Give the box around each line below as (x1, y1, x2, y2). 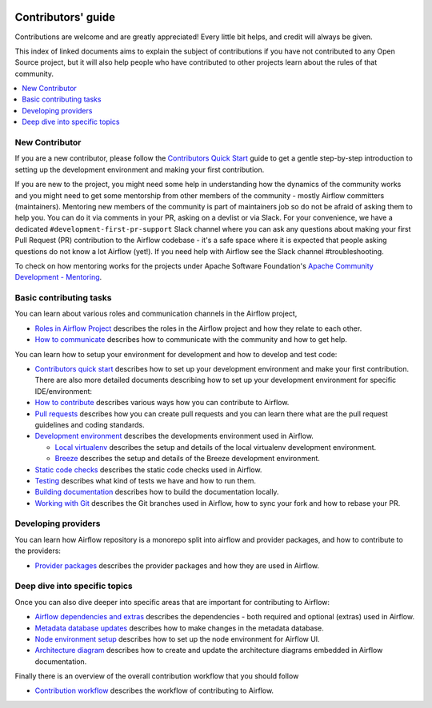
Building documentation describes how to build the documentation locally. (34, 487, 279, 497)
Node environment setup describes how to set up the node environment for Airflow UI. (34, 634, 320, 643)
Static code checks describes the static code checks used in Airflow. (34, 464, 262, 475)
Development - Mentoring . (14, 272, 102, 282)
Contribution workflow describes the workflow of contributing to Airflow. (34, 686, 274, 695)
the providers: (14, 546, 62, 555)
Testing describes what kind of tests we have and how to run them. (34, 475, 256, 485)
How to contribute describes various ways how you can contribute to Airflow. (34, 398, 290, 408)
